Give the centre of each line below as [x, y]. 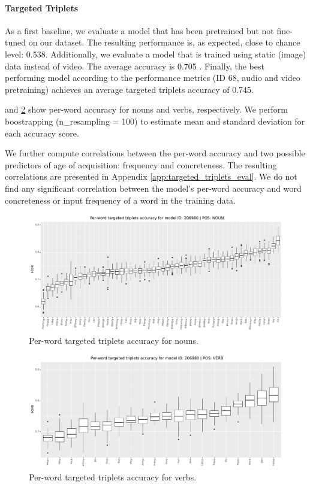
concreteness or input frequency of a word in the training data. [120, 200]
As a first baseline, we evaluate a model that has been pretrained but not [139, 30]
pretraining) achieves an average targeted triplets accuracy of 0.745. [129, 89]
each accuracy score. [42, 133]
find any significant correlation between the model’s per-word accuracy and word [153, 188]
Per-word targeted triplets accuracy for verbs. [113, 477]
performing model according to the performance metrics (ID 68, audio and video [153, 78]
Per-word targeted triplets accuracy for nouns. [114, 340]
